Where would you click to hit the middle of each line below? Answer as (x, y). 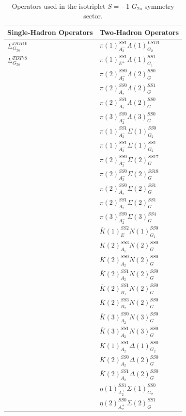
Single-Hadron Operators (50, 32)
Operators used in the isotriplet (59, 6)
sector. (93, 15)
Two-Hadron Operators (139, 32)
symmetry (159, 6)
